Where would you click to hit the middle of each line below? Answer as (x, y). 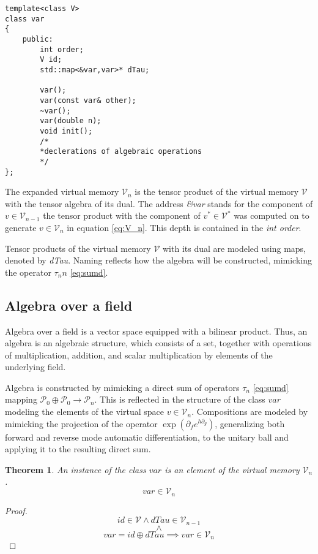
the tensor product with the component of (122, 215)
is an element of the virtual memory (232, 469)
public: (38, 39)
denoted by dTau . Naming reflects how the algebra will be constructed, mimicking (158, 260)
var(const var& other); (88, 100)
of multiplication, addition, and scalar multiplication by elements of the (139, 355)
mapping (21, 399)
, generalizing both (250, 423)
